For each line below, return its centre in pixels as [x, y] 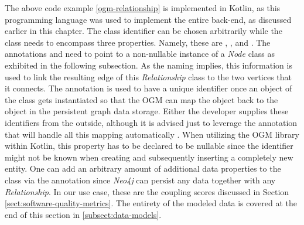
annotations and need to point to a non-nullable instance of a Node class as [140, 54]
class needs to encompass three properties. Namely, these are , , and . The [138, 42]
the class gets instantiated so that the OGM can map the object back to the [141, 99]
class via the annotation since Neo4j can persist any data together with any [140, 180]
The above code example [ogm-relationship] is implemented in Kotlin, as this [143, 8]
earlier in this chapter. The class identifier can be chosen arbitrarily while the [144, 31]
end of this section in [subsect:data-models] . [83, 214]
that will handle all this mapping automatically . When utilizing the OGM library [152, 134]
